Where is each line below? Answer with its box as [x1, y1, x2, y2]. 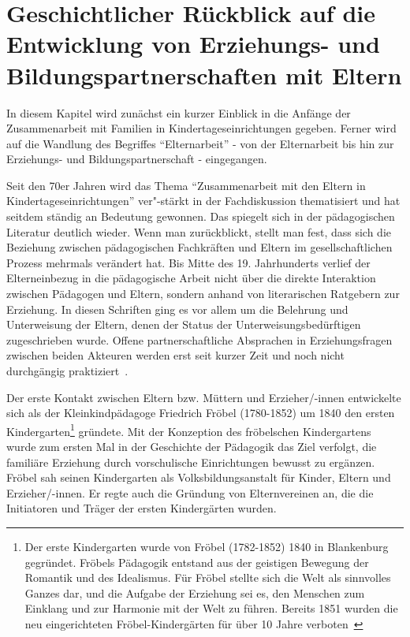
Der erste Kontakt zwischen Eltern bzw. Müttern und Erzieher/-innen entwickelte [6, 389, 401, 405]
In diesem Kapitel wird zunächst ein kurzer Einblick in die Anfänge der [6, 104, 351, 121]
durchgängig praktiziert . [6, 363, 129, 378]
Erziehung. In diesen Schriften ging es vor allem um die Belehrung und [6, 300, 348, 317]
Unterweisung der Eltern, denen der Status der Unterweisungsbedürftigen [6, 316, 361, 333]
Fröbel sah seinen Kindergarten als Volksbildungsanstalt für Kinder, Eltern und [6, 469, 391, 486]
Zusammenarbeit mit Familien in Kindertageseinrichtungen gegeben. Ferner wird [6, 120, 397, 136]
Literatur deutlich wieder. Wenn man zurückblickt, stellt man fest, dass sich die [6, 223, 392, 240]
